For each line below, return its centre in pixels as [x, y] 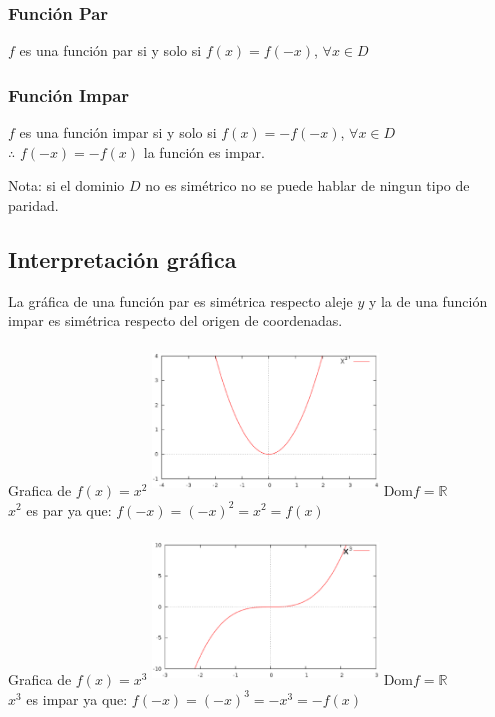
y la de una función [428, 300]
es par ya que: [69, 509]
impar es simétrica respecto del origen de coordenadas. [175, 320]
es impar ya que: [77, 698]
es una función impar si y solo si [118, 132]
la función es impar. [204, 151]
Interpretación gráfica [122, 258]
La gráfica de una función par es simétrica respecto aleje [180, 300]
